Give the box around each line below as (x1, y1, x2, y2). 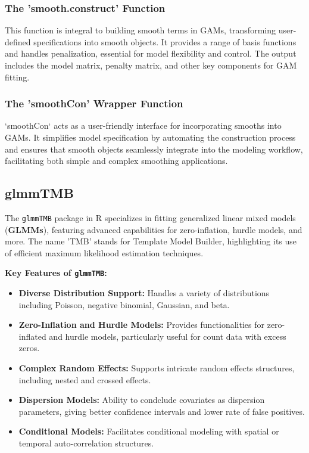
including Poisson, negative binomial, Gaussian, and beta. (18, 298, 230, 311)
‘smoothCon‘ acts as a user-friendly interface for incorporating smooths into (5, 119, 282, 132)
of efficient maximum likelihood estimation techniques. (5, 246, 204, 259)
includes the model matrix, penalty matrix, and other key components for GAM (5, 59, 297, 71)
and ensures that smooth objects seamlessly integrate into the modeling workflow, (5, 142, 303, 155)
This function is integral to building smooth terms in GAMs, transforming (5, 24, 276, 36)
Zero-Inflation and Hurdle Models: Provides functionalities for (18, 318, 265, 331)
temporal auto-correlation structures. (18, 437, 154, 449)
